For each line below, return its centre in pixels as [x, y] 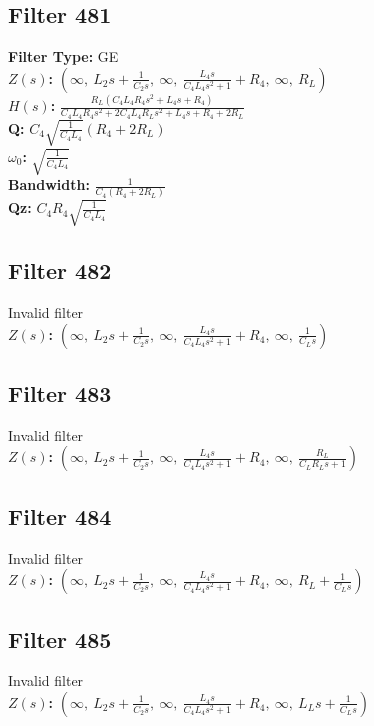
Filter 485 [60, 638]
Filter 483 [60, 392]
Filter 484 [60, 515]
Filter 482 [60, 270]
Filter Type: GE [63, 56]
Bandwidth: [49, 184]
